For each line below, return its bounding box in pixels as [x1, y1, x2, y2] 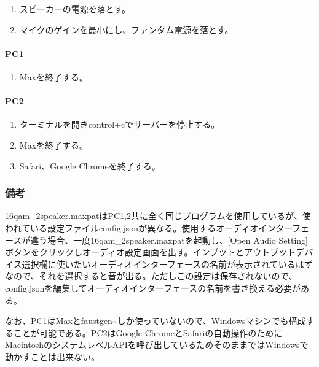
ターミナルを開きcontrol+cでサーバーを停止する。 [19, 118, 220, 131]
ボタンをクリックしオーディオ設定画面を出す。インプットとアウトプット [5, 245, 296, 258]
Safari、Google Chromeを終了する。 [19, 159, 160, 172]
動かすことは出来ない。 [5, 350, 100, 363]
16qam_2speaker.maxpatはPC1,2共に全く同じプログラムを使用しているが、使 [5, 209, 311, 222]
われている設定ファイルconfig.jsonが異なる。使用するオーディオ [5, 221, 259, 234]
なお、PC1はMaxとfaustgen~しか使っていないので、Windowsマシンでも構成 [5, 314, 306, 327]
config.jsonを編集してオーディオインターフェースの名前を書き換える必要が [5, 281, 301, 294]
